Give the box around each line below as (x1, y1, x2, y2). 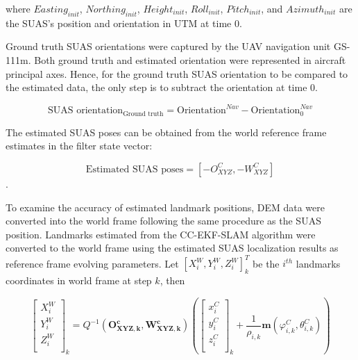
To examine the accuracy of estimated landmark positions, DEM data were (6, 199, 325, 214)
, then (160, 273, 185, 288)
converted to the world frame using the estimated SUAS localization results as (6, 240, 339, 255)
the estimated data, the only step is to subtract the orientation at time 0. (6, 80, 318, 95)
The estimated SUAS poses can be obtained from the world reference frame (6, 124, 327, 139)
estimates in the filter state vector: (6, 138, 153, 153)
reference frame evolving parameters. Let (6, 256, 179, 270)
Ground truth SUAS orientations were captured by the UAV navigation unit (6, 39, 331, 54)
